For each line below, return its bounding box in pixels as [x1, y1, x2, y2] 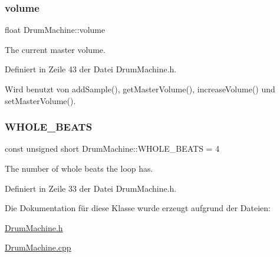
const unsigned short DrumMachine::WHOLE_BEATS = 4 [5, 142, 220, 155]
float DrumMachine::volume [5, 24, 106, 36]
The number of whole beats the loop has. [5, 162, 153, 174]
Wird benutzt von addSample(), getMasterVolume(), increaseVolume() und [5, 83, 275, 95]
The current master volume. [5, 43, 106, 55]
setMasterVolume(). [5, 94, 76, 106]
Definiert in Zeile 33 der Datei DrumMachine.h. [5, 182, 177, 194]
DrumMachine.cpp [5, 241, 71, 253]
